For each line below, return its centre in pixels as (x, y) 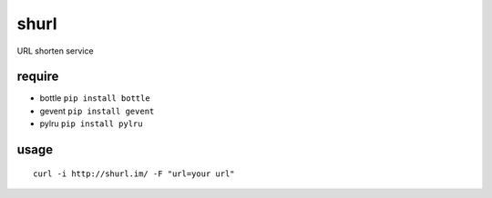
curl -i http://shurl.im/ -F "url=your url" (134, 173)
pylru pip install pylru (91, 124)
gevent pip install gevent (97, 111)
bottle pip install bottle (95, 98)
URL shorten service (56, 51)
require (38, 77)
